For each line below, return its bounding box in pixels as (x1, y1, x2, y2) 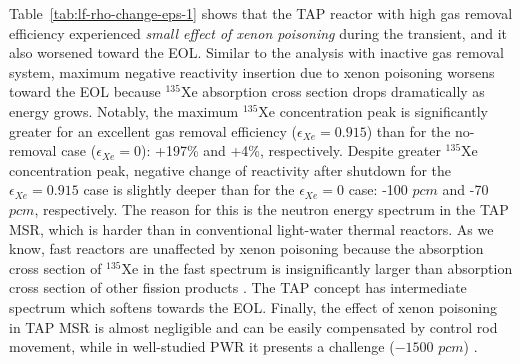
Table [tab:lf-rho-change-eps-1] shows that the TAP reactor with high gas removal (9, 3, 513, 23)
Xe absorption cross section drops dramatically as (180, 81, 485, 102)
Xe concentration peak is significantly (258, 100, 489, 121)
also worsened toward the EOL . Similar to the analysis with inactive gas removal (9, 42, 504, 63)
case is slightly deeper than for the (83, 179, 295, 200)
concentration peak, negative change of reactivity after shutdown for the (9, 159, 452, 180)
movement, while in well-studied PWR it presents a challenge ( (9, 336, 395, 357)
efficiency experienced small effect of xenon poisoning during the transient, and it (9, 22, 507, 43)
